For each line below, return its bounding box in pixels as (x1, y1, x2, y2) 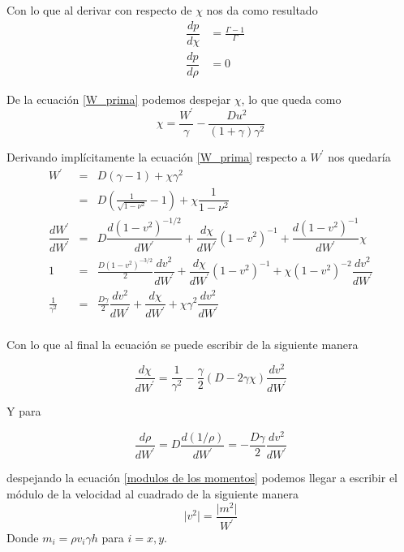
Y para (6, 403, 41, 420)
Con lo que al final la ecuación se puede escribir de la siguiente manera (6, 335, 359, 352)
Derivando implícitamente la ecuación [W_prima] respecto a (6, 148, 307, 165)
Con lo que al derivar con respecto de (6, 2, 192, 18)
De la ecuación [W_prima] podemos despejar (6, 90, 231, 107)
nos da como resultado (206, 2, 318, 18)
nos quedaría (328, 148, 391, 165)
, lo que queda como (241, 90, 342, 107)
